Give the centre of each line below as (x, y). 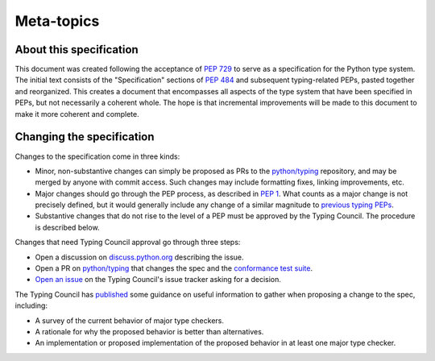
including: (31, 305)
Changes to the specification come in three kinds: (97, 156)
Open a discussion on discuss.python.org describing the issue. (140, 257)
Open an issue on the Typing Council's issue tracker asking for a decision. (158, 280)
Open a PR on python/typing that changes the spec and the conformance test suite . (174, 268)
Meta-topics (57, 21)
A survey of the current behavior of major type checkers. (130, 320)
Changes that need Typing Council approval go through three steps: (128, 243)
